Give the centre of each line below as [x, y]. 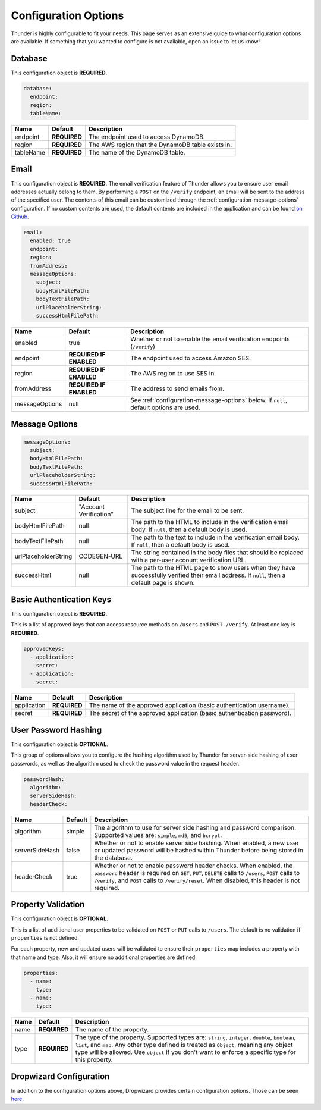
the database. [114, 858]
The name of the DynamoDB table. [137, 152]
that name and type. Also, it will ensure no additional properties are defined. [104, 957]
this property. [94, 1060]
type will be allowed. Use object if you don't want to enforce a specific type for [186, 1052]
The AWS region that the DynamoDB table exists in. [160, 145]
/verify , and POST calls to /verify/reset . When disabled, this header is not [197, 880]
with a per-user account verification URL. [189, 560]
